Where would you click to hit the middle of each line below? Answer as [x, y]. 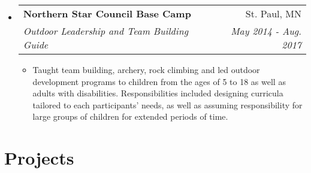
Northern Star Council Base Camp [107, 13]
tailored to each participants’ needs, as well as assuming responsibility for [167, 104]
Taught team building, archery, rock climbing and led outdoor [146, 69]
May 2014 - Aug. [266, 31]
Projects [39, 158]
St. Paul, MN [273, 13]
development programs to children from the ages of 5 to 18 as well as [159, 81]
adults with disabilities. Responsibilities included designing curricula [158, 93]
